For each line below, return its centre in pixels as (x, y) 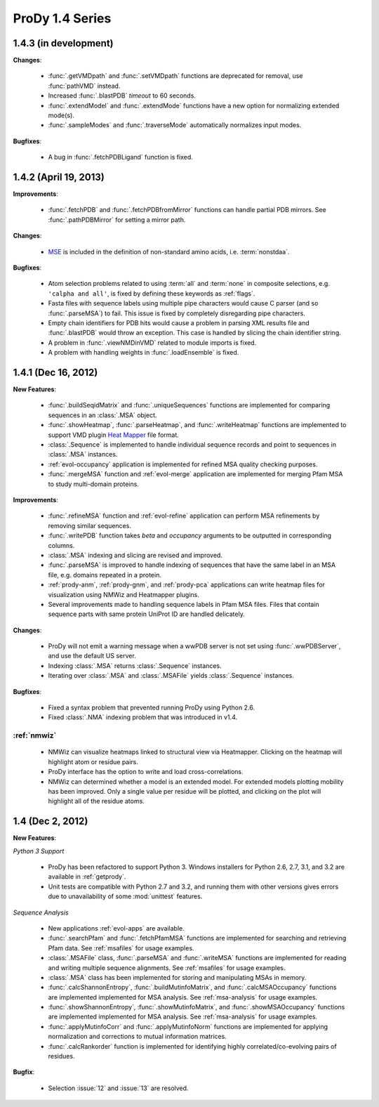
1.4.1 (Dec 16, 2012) (55, 372)
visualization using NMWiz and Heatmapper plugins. (124, 594)
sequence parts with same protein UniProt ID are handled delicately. (146, 614)
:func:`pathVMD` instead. (84, 86)
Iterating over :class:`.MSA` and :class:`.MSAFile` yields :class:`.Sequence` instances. (171, 676)
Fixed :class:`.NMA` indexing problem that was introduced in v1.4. (143, 717)
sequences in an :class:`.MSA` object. (102, 415)
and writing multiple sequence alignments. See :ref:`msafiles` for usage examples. (167, 968)
